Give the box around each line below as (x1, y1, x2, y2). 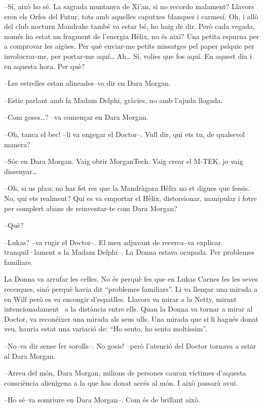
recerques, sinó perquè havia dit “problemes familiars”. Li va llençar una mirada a (4, 284, 258, 294)
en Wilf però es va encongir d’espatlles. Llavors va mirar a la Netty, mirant (4, 293, 237, 304)
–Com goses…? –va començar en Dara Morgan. (4, 112, 148, 122)
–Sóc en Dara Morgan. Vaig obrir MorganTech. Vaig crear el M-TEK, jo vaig (4, 156, 243, 166)
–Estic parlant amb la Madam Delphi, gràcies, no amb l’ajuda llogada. (4, 94, 223, 105)
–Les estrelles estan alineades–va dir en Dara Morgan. (4, 78, 171, 88)
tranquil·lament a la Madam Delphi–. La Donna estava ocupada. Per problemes (4, 247, 254, 257)
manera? (4, 139, 30, 149)
